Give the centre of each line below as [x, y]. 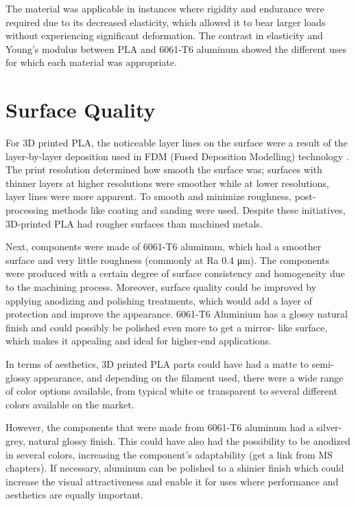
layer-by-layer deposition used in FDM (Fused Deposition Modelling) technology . [177, 156]
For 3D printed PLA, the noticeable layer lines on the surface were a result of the [177, 143]
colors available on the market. [70, 404]
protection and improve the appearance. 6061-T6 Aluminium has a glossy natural [177, 314]
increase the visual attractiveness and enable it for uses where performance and [172, 481]
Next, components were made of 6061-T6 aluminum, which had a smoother [164, 246]
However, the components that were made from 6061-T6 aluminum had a [159, 427]
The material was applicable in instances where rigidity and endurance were [165, 8]
